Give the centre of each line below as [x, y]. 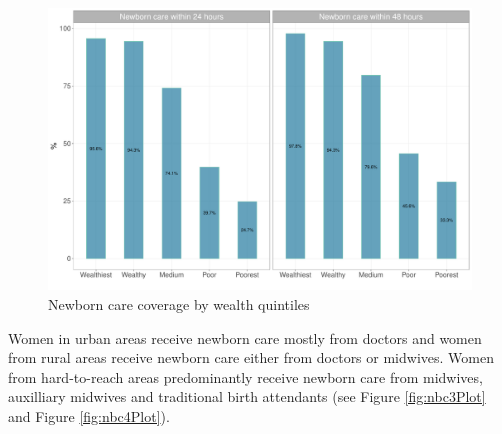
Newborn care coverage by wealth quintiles [179, 303]
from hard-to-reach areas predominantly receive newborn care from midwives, [245, 376]
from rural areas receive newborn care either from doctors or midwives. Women [251, 357]
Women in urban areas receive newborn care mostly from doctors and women [245, 337]
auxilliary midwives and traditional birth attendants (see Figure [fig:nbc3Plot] [247, 396]
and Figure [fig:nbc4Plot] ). [89, 415]
